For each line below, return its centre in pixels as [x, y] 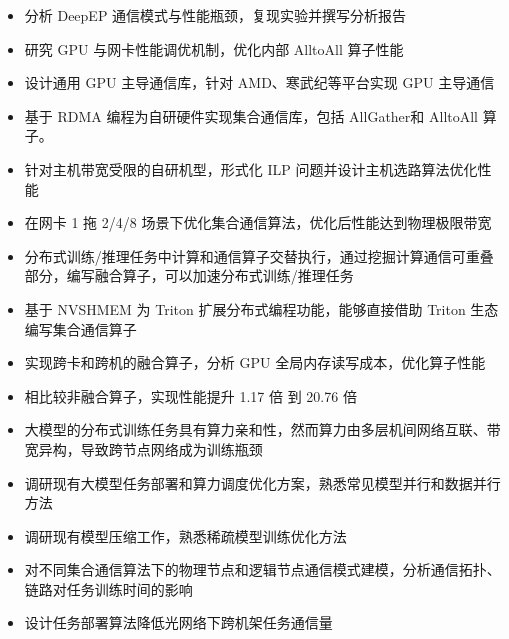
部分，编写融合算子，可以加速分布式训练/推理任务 [189, 275]
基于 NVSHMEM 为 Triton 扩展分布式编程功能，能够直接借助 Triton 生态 [261, 308]
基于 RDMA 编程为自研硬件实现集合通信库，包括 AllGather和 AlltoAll [251, 115]
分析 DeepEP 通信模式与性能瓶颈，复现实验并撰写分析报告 [215, 15]
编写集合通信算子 [80, 328]
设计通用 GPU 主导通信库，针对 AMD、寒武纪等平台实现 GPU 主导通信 [259, 82]
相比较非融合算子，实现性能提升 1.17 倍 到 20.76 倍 [190, 395]
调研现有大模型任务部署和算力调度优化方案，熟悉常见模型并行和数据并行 [262, 482]
